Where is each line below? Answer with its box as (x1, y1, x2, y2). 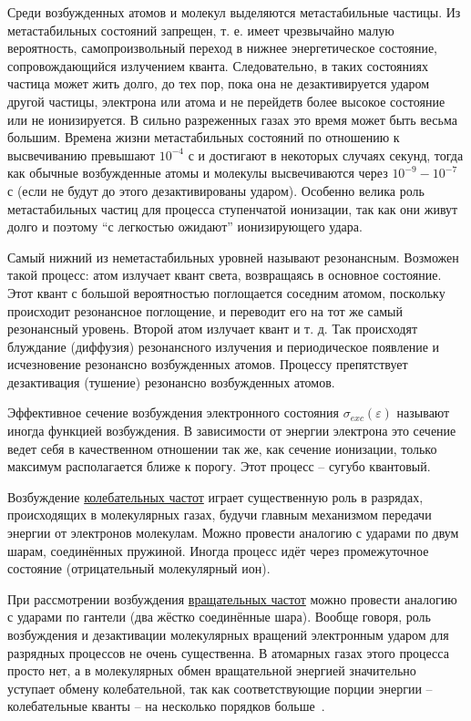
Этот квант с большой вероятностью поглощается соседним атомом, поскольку (7, 283, 445, 302)
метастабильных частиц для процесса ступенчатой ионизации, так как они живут (7, 199, 458, 218)
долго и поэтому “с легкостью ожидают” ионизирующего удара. (7, 217, 363, 236)
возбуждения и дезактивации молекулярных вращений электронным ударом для (7, 625, 449, 644)
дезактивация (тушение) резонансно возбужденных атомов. (7, 372, 335, 391)
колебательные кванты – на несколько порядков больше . (7, 696, 325, 716)
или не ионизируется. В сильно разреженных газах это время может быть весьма (7, 109, 457, 129)
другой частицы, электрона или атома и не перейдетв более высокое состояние (7, 91, 445, 110)
